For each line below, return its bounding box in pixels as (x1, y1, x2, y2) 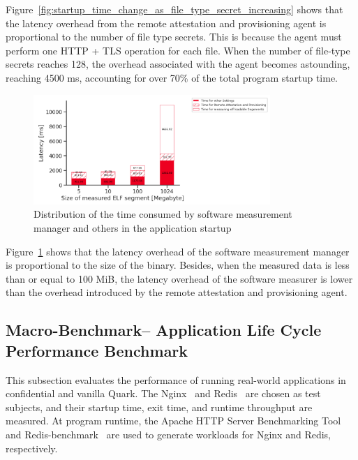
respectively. (6, 440, 58, 455)
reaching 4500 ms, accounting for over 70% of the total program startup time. (6, 70, 338, 84)
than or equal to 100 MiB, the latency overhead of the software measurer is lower (6, 271, 353, 285)
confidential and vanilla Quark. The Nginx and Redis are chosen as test (6, 386, 321, 401)
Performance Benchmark (6, 339, 188, 361)
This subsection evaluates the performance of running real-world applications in (6, 372, 346, 387)
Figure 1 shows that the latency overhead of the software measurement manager (6, 244, 350, 258)
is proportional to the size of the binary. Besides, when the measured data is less (6, 258, 350, 272)
